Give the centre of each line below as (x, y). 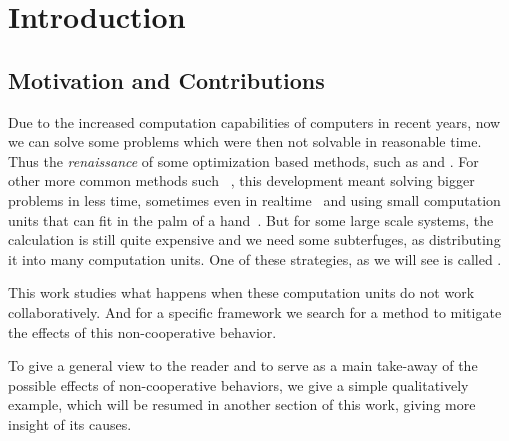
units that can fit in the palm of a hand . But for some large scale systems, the (251, 219)
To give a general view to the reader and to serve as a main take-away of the (243, 365)
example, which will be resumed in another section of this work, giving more (242, 404)
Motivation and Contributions (166, 79)
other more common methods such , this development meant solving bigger (241, 180)
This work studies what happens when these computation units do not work (241, 292)
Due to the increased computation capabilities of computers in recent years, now (254, 121)
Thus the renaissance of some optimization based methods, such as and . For (243, 160)
